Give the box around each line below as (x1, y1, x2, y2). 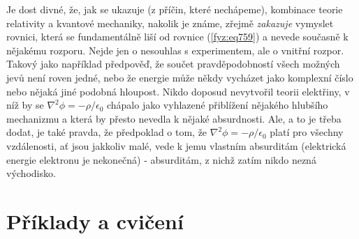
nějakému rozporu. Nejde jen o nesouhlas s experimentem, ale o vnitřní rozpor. (6, 43, 344, 57)
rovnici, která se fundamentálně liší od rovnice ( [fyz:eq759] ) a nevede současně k (6, 29, 349, 44)
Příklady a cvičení (6, 206, 184, 235)
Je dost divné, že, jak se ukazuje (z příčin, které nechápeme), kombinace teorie (6, 2, 343, 16)
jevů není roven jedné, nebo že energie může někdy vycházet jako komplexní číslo (6, 70, 353, 84)
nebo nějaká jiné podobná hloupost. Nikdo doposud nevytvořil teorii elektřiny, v (6, 84, 350, 98)
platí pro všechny (270, 125, 344, 139)
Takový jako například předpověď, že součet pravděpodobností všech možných (6, 56, 340, 71)
